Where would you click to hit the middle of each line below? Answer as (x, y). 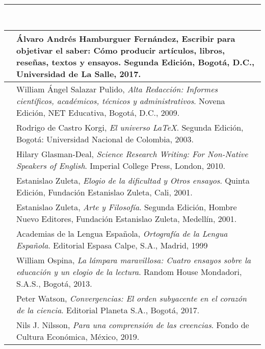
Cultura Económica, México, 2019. (78, 336)
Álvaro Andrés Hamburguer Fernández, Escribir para (126, 38)
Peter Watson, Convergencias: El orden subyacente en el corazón (132, 298)
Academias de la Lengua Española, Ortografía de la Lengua (122, 233)
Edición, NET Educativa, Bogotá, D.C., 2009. (98, 112)
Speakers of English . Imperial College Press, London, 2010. (121, 165)
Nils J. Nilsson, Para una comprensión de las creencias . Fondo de (133, 325)
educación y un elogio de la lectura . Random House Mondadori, (129, 271)
